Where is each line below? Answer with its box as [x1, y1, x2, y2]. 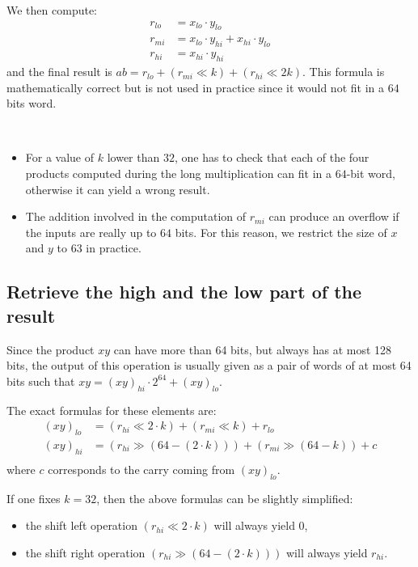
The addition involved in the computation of [25, 208, 247, 225]
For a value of [25, 149, 95, 166]
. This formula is [302, 63, 385, 80]
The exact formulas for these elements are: [6, 401, 217, 418]
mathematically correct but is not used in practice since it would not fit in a [6, 78, 384, 95]
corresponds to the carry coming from [48, 460, 235, 477]
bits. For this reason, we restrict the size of [175, 223, 387, 240]
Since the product [6, 341, 95, 358]
